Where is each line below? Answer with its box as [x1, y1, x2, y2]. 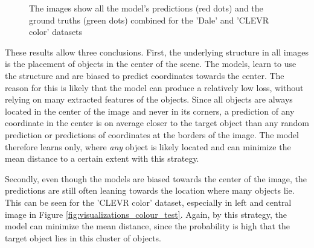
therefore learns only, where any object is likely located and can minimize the [5, 140, 291, 153]
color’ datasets [29, 25, 83, 38]
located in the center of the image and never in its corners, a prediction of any [5, 104, 295, 117]
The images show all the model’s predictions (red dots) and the [29, 2, 263, 14]
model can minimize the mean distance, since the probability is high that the [5, 220, 290, 232]
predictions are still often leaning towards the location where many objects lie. [5, 184, 295, 197]
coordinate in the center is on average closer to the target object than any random [5, 116, 309, 129]
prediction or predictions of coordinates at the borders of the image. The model [5, 128, 299, 141]
